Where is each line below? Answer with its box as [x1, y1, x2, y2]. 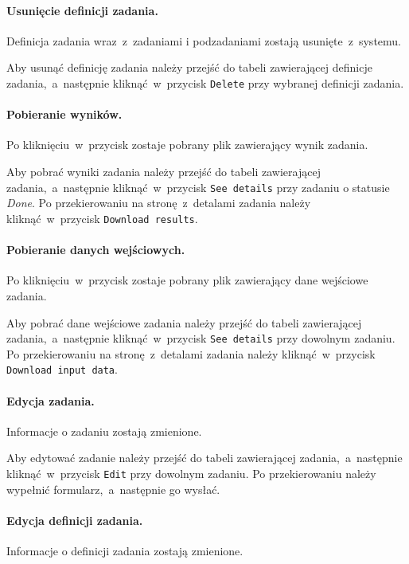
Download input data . [6, 361, 118, 378]
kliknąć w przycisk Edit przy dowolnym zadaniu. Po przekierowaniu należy [6, 465, 376, 481]
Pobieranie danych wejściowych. [6, 241, 185, 258]
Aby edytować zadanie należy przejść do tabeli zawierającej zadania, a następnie [6, 449, 403, 466]
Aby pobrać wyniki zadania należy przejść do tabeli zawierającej [6, 163, 321, 180]
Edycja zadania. [6, 392, 95, 409]
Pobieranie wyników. [6, 106, 123, 123]
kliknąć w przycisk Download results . [6, 210, 198, 226]
